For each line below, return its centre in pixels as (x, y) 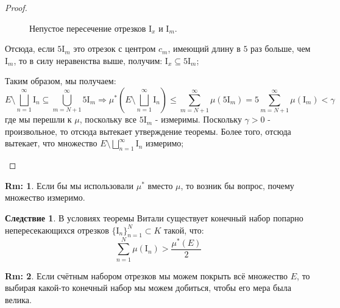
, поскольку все (108, 119)
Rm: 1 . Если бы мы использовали (69, 185)
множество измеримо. (45, 197)
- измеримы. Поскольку (198, 119)
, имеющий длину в (204, 48)
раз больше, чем (281, 48)
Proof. (16, 7)
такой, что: (184, 230)
